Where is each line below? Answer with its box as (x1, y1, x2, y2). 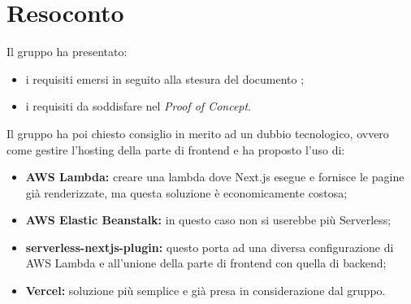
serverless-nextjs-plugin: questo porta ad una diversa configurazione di (25, 238, 394, 255)
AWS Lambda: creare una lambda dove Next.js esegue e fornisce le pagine (25, 168, 405, 185)
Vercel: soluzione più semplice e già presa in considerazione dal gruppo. (25, 282, 386, 299)
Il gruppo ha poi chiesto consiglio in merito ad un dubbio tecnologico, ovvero (6, 124, 389, 141)
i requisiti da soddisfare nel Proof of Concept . (25, 98, 252, 115)
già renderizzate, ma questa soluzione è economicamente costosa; (25, 184, 348, 201)
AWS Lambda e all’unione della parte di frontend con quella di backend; (25, 254, 387, 271)
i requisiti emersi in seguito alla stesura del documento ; (25, 70, 305, 87)
